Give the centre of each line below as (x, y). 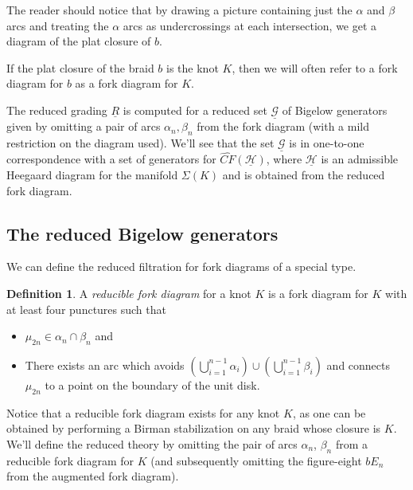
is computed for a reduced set (195, 110)
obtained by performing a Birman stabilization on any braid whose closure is (194, 428)
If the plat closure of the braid (80, 67)
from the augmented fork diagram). (93, 476)
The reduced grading (57, 110)
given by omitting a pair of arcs (84, 126)
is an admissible (360, 159)
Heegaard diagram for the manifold (92, 175)
